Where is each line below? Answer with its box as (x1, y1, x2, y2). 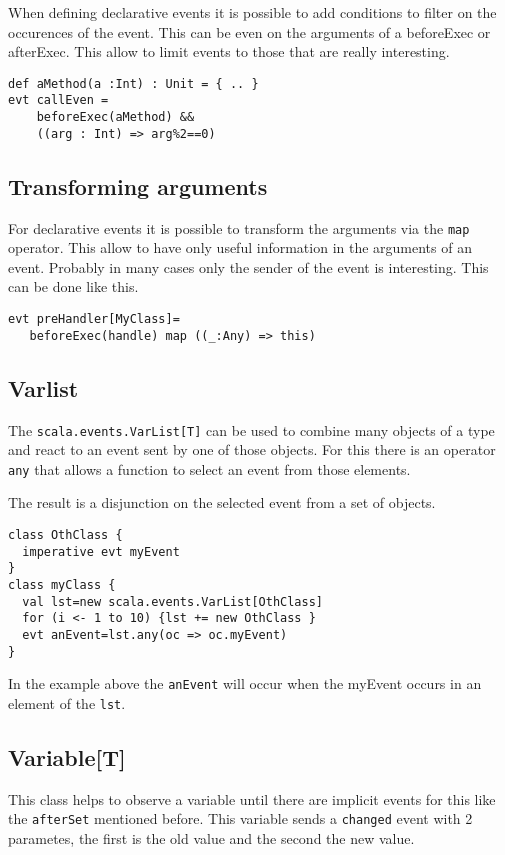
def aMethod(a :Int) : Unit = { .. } (8, 76, 259, 91)
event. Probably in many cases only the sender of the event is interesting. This (8, 256, 489, 277)
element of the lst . (8, 692, 126, 713)
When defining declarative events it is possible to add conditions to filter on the (8, 2, 497, 22)
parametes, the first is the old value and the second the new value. (8, 828, 415, 849)
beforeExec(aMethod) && (36, 110, 195, 125)
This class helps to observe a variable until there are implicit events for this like (8, 788, 496, 809)
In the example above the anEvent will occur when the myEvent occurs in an (8, 673, 482, 694)
